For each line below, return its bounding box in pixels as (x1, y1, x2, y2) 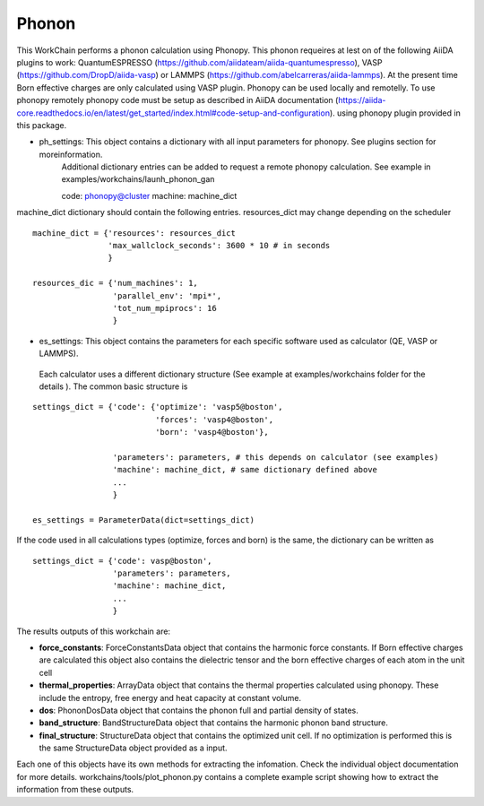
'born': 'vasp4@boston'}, (155, 427, 269, 438)
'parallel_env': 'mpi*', (112, 290, 222, 300)
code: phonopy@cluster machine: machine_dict (61, 190, 238, 201)
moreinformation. (39, 149, 103, 160)
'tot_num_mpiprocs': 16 (112, 303, 217, 313)
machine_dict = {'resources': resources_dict (32, 228, 237, 238)
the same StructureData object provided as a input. (39, 742, 228, 753)
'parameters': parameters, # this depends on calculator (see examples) (112, 452, 439, 462)
